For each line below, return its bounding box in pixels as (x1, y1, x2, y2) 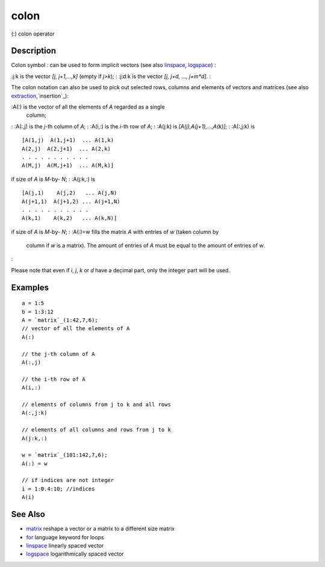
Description (11, 46, 57, 56)
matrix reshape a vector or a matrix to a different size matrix (26, 525, 175, 533)
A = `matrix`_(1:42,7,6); (22, 317, 99, 324)
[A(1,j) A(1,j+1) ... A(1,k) (22, 137, 114, 144)
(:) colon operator (11, 30, 55, 37)
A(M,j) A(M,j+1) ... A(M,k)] (22, 162, 114, 169)
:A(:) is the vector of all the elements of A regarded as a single (11, 103, 165, 111)
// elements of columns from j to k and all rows (22, 401, 172, 408)
